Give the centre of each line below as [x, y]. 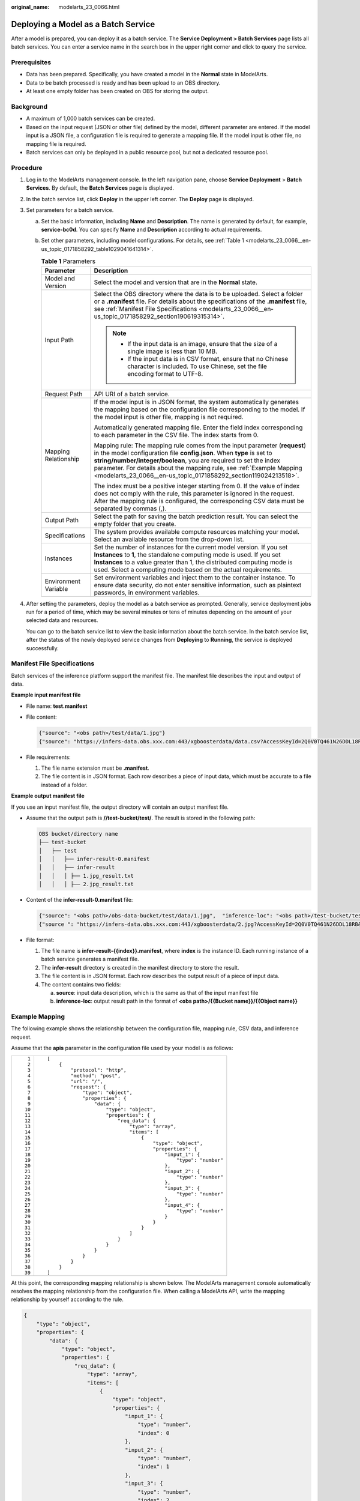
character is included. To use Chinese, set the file [197, 366]
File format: [40, 940]
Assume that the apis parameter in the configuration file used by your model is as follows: [122, 1048]
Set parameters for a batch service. [70, 210]
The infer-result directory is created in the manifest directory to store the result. [140, 967]
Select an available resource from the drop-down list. [169, 539]
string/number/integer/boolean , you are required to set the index [187, 461]
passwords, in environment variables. [147, 593]
